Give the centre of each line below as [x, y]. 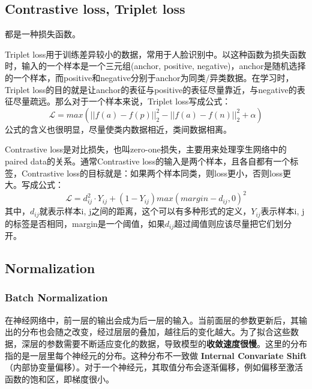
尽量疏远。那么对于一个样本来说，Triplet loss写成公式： [122, 101]
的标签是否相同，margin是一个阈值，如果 [85, 223]
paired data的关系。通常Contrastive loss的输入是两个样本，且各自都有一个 [148, 161]
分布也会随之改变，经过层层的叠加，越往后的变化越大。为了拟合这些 [156, 332]
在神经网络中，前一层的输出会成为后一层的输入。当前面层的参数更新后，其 [152, 320]
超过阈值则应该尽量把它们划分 [233, 223]
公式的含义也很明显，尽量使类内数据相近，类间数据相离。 [118, 129]
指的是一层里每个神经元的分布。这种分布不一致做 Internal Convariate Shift [156, 355]
